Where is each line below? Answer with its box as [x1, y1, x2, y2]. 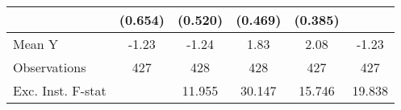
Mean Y [13, 35, 59, 53]
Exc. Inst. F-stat [13, 81, 107, 100]
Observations [13, 58, 86, 76]
